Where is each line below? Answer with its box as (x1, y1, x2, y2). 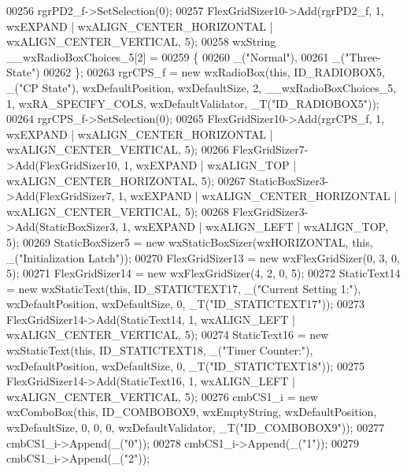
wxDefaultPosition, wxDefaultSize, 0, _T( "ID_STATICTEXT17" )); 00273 (6, 295, 364, 312)
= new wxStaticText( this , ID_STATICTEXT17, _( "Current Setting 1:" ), (6, 280, 361, 296)
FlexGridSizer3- (232, 203, 309, 219)
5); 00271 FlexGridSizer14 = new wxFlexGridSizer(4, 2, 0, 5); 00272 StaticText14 (6, 265, 401, 281)
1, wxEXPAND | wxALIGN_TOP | (123, 156, 297, 173)
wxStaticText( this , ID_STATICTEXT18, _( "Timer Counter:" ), (6, 342, 313, 359)
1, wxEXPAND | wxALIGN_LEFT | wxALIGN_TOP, (121, 218, 388, 235)
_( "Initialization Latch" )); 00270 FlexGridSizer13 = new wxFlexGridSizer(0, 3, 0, (6, 249, 400, 266)
